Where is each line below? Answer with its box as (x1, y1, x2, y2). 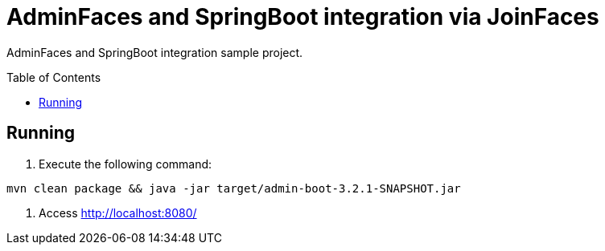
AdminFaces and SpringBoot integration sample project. (6, 45, 303, 59)
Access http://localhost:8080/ (39, 205, 197, 220)
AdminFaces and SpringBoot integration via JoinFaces (6, 3, 599, 30)
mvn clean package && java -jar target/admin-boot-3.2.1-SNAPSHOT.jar (6, 181, 461, 195)
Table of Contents (6, 70, 101, 84)
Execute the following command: (39, 156, 212, 171)
